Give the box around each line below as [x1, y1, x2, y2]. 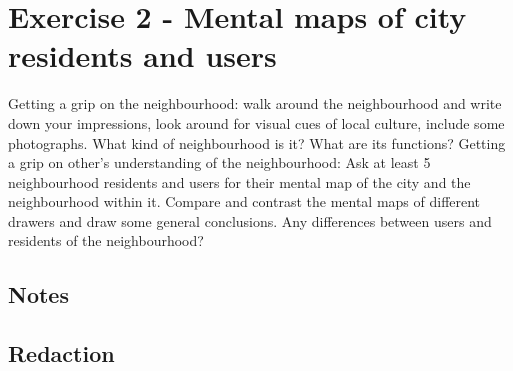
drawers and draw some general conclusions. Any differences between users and [8, 210, 492, 231]
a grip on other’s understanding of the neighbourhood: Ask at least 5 [8, 152, 431, 173]
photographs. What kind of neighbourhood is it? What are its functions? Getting [8, 132, 506, 153]
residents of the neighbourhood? [8, 230, 204, 251]
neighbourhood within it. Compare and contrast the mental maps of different [8, 191, 481, 212]
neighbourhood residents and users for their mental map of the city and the [8, 171, 471, 192]
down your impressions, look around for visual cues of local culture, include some [8, 112, 505, 133]
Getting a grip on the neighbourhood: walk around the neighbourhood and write [8, 93, 502, 114]
